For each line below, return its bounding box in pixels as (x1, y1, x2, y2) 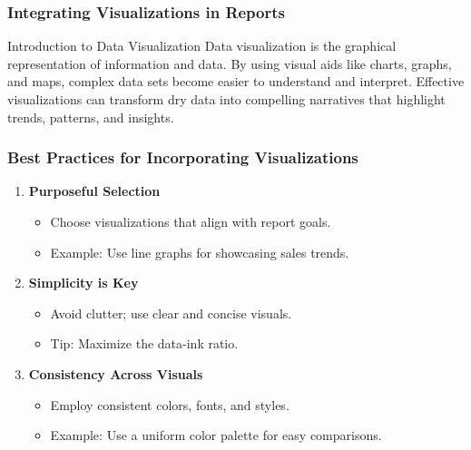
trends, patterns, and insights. (7, 107, 174, 126)
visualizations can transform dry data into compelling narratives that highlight (7, 90, 446, 108)
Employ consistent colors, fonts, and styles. (50, 395, 289, 414)
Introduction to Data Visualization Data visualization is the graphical (7, 36, 397, 55)
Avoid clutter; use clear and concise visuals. (50, 303, 292, 322)
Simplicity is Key (28, 273, 139, 292)
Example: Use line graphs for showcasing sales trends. (50, 242, 349, 261)
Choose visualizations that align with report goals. (50, 212, 331, 230)
